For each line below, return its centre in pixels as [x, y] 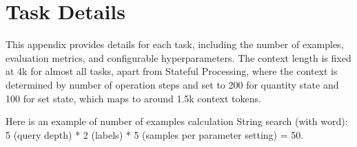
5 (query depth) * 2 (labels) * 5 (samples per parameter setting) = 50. [155, 134]
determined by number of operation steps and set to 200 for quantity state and [172, 84]
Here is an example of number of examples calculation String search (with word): [177, 121]
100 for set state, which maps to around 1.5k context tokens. [133, 98]
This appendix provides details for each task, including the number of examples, [175, 44]
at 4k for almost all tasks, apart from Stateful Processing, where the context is [172, 71]
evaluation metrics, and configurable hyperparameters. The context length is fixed [178, 57]
